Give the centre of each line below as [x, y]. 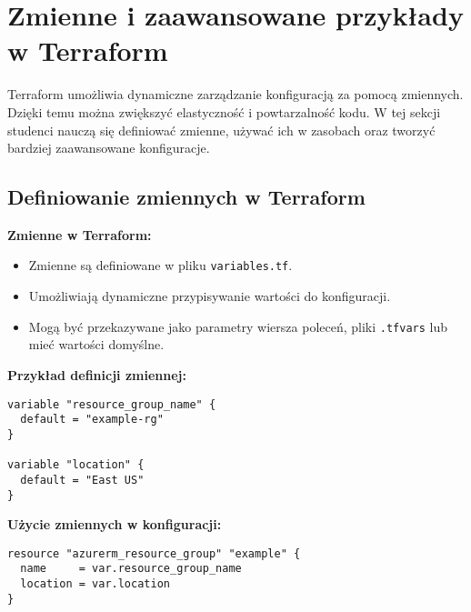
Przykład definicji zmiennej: [97, 374]
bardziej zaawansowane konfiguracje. [109, 148]
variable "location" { [76, 465]
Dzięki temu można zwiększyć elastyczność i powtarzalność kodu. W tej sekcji [224, 111]
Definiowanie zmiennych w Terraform [186, 197]
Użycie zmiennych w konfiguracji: [115, 524]
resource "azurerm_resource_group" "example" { [154, 553]
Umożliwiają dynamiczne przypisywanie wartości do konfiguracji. [210, 296]
